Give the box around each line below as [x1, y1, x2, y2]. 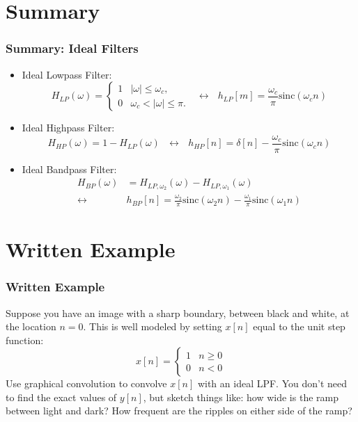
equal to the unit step [253, 319, 345, 334]
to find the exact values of [6, 389, 117, 404]
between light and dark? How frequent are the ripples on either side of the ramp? [6, 403, 352, 418]
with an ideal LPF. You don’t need [197, 376, 348, 391]
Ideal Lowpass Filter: [22, 67, 112, 81]
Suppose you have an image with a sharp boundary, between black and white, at [6, 305, 350, 320]
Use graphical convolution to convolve [6, 376, 167, 391]
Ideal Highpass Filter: [22, 120, 115, 135]
